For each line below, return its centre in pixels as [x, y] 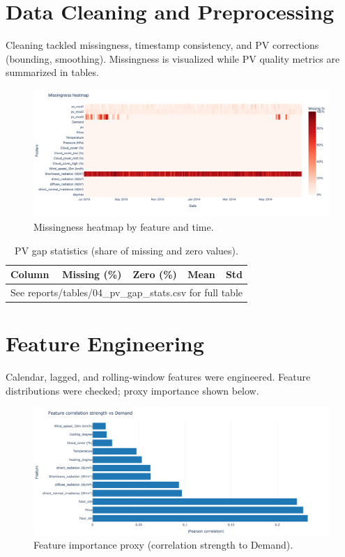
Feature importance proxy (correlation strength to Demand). [163, 545]
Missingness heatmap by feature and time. [124, 226]
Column [30, 274]
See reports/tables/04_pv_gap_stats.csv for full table [127, 292]
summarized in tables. [52, 72]
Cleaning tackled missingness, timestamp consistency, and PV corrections [162, 45]
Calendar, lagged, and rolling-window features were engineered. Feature [158, 377]
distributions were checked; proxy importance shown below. [132, 390]
